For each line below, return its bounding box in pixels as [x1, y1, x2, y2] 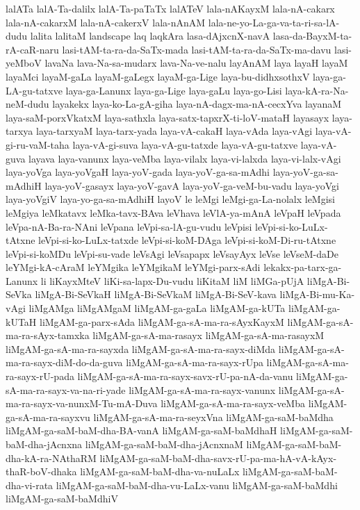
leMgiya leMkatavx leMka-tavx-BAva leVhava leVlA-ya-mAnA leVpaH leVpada [6, 205, 341, 220]
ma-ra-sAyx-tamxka [6, 328, 90, 343]
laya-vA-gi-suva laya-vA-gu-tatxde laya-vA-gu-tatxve [72, 137, 298, 151]
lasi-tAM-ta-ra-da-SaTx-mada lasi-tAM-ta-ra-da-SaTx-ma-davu [62, 42, 332, 56]
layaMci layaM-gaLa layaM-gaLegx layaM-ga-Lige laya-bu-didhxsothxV [6, 69, 310, 83]
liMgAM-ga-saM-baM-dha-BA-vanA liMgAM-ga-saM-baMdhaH [6, 423, 277, 438]
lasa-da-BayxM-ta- [272, 28, 352, 43]
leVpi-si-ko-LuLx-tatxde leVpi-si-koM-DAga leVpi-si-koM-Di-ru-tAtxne [38, 233, 336, 247]
